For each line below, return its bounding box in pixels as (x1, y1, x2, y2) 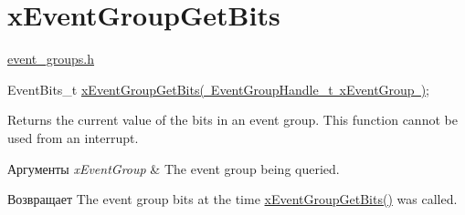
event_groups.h (7, 49, 95, 68)
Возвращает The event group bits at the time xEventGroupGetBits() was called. (7, 189, 458, 209)
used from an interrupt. (7, 128, 139, 147)
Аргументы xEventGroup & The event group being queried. (7, 159, 340, 178)
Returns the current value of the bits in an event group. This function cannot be (7, 110, 458, 129)
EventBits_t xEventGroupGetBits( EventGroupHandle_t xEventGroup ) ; (7, 79, 429, 98)
